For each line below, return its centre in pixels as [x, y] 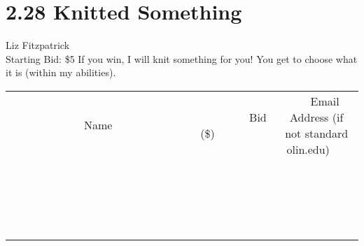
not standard [317, 133]
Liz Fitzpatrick [38, 45]
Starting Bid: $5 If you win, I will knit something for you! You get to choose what [182, 58]
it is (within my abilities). [61, 72]
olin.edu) [308, 149]
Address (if [317, 117]
